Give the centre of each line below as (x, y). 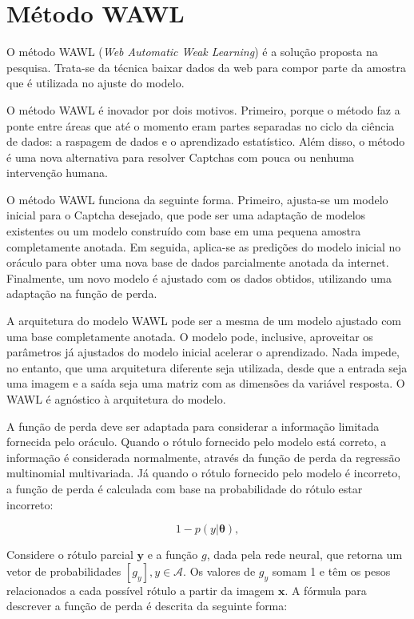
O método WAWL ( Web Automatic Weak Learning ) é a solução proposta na (192, 52)
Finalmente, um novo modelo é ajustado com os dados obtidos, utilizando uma (199, 277)
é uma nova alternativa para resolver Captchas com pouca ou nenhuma (181, 157)
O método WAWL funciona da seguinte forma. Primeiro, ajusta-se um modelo (197, 199)
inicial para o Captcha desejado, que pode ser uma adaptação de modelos (186, 215)
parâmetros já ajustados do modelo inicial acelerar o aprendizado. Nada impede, (203, 352)
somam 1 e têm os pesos (331, 571)
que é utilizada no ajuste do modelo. (96, 83)
